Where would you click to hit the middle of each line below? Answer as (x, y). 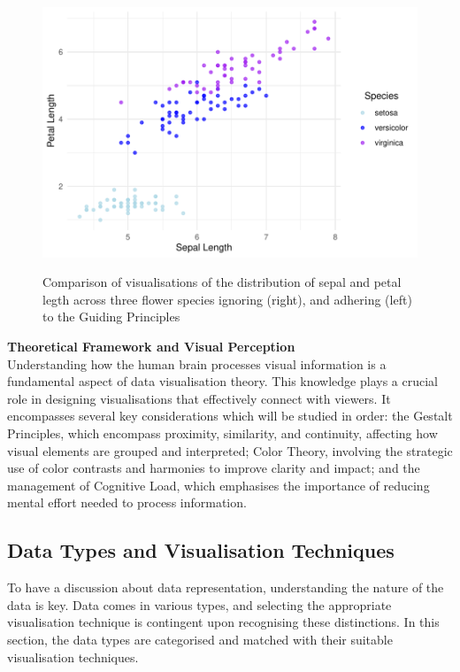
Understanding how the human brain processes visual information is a (197, 363)
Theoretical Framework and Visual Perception (151, 347)
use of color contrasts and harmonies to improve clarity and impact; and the (214, 468)
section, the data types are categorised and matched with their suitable (200, 639)
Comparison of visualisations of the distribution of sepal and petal (222, 282)
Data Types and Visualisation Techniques (201, 550)
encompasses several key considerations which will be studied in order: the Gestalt (230, 416)
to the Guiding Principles (111, 317)
